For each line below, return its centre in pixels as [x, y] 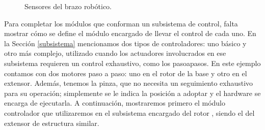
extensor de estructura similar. [52, 123]
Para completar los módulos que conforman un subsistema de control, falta [121, 23]
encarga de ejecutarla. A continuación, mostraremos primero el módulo [115, 103]
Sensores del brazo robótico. [68, 6]
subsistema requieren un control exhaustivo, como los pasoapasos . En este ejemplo [132, 63]
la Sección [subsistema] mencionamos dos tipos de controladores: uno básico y [125, 43]
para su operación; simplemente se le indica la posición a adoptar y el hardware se [132, 93]
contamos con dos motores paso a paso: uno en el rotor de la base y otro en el [126, 73]
